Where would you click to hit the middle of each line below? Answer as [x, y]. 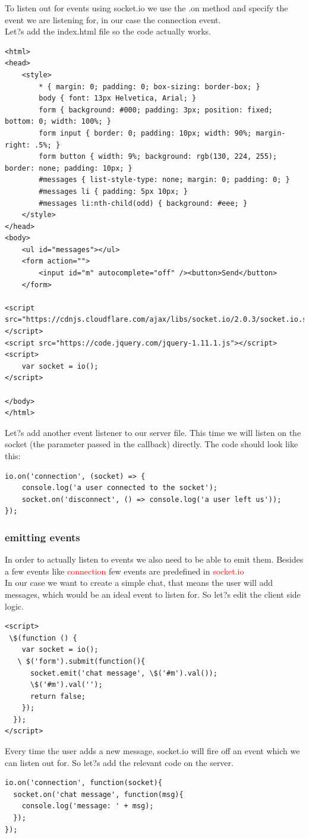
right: [18, 145]
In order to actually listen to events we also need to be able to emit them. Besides [154, 559]
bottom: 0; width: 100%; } [58, 122]
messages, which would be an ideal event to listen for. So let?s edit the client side [153, 594]
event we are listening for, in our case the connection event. [113, 19]
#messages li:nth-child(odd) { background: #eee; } [143, 203]
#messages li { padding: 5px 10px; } [113, 191]
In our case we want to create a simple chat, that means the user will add [139, 583]
